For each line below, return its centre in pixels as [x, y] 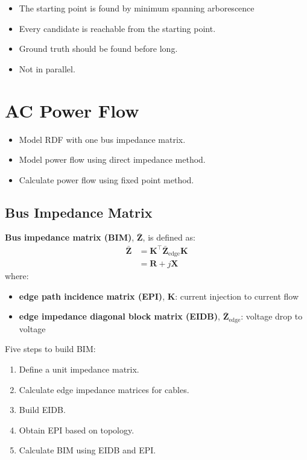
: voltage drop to [272, 316]
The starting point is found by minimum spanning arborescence [137, 8]
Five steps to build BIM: [50, 349]
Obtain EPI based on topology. [77, 430]
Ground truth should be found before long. [98, 49]
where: [17, 276]
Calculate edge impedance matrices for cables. [104, 389]
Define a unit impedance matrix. [79, 369]
